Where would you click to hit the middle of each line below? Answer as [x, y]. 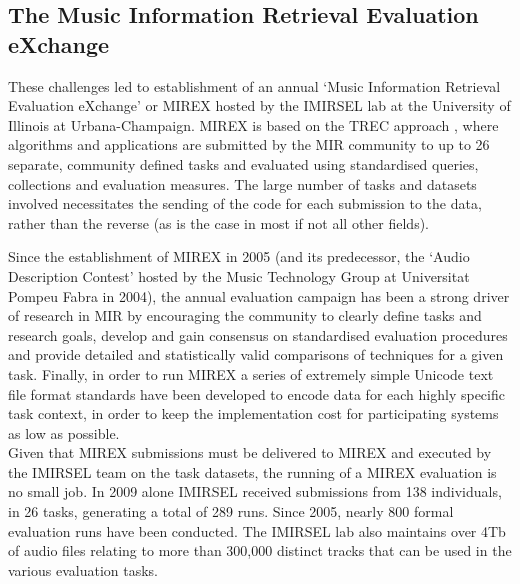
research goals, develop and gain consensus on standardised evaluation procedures [258, 334]
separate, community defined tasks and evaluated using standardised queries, [243, 163]
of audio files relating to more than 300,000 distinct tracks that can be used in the [260, 550]
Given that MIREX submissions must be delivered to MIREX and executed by [250, 452]
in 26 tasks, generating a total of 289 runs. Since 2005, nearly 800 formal [231, 511]
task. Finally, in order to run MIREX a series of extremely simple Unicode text [251, 373]
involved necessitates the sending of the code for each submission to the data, [245, 203]
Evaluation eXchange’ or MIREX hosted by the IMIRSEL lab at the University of [259, 105]
